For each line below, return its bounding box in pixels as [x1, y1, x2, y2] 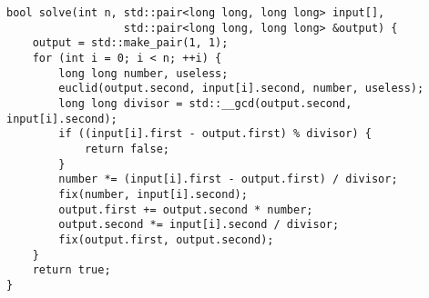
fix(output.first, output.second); [58, 233, 274, 246]
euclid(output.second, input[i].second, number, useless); [58, 82, 424, 95]
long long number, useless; [58, 66, 229, 80]
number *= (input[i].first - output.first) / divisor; [58, 173, 398, 186]
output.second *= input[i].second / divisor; [58, 218, 340, 232]
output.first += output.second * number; [58, 203, 313, 216]
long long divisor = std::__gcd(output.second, [58, 96, 352, 110]
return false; [84, 142, 169, 155]
